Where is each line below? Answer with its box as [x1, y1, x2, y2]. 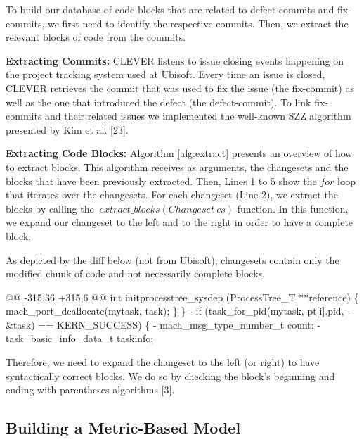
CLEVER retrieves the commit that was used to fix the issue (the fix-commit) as [6, 80, 354, 95]
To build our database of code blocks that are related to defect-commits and [6, 2, 334, 16]
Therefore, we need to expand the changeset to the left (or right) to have [6, 355, 320, 370]
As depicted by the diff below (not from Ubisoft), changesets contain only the [6, 252, 339, 267]
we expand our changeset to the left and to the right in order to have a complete [6, 215, 353, 229]
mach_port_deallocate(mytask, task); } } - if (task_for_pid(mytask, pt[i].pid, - [6, 303, 351, 318]
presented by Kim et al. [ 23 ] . [6, 122, 129, 137]
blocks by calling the [6, 201, 94, 215]
